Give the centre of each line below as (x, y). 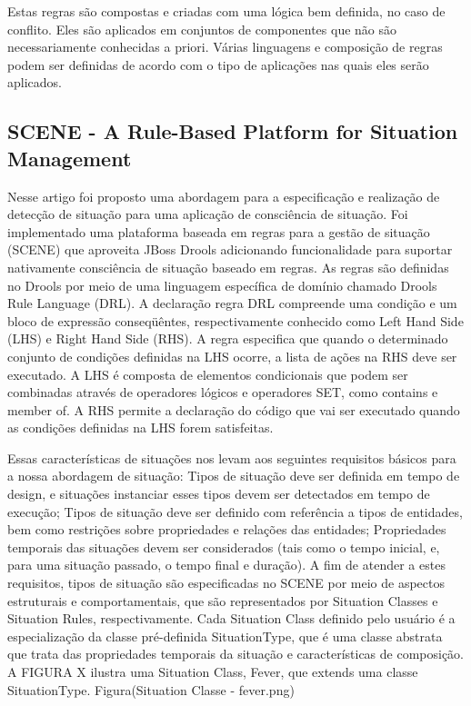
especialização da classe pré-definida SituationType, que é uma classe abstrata (225, 636)
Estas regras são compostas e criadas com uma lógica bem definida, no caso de (226, 11)
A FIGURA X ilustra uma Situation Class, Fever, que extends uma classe (213, 671)
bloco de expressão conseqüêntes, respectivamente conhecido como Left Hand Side (235, 320)
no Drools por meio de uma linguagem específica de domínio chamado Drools (222, 285)
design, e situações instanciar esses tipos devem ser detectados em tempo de (219, 494)
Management (70, 158)
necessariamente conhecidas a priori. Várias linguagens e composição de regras (225, 47)
